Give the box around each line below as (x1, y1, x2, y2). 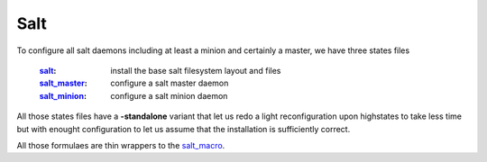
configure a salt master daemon (110, 77, 229, 89)
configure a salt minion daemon (110, 90, 228, 101)
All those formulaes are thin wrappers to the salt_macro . (16, 139, 225, 150)
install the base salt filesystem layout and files (110, 65, 281, 76)
